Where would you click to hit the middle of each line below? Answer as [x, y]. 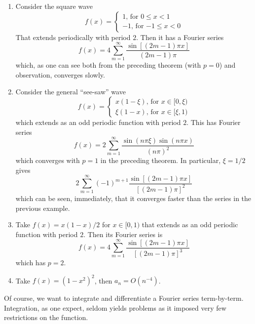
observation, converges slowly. [60, 74]
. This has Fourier [214, 122]
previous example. [43, 208]
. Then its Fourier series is [123, 234]
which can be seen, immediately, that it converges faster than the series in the [133, 198]
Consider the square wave [54, 6]
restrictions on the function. [46, 317]
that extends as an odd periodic [190, 224]
